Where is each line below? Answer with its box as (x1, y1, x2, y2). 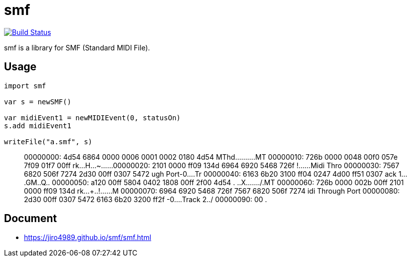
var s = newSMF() (4, 97, 71, 106)
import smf (4, 81, 46, 90)
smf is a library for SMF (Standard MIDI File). (4, 43, 150, 52)
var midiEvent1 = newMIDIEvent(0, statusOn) (4, 113, 181, 122)
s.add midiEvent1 (4, 121, 71, 130)
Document (4, 212, 57, 225)
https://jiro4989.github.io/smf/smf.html (24, 233, 152, 242)
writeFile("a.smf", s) (4, 137, 93, 146)
